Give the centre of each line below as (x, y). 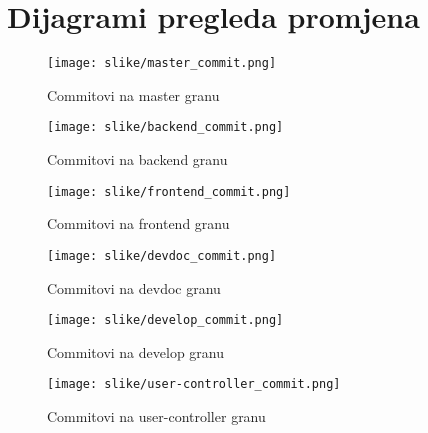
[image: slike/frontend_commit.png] (169, 191)
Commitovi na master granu (133, 94)
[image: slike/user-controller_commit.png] (194, 384)
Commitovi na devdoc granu (134, 287)
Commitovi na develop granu (135, 351)
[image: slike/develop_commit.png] (165, 320)
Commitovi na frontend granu (138, 223)
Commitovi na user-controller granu (156, 416)
